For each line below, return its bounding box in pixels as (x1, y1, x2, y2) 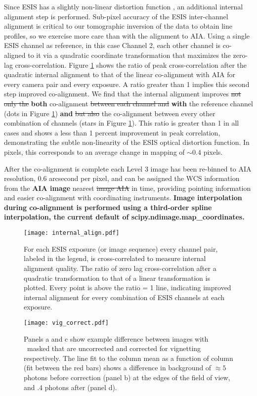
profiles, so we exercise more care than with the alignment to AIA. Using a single (4, 30, 250, 41)
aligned (4, 49, 26, 60)
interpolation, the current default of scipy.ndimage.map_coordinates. (4, 212, 245, 222)
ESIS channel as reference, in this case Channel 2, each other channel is (4, 40, 221, 50)
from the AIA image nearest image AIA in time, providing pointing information (4, 182, 251, 193)
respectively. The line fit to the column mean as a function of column (24, 352, 233, 363)
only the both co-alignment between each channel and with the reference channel (4, 98, 253, 108)
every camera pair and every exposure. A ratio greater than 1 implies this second (4, 79, 250, 89)
